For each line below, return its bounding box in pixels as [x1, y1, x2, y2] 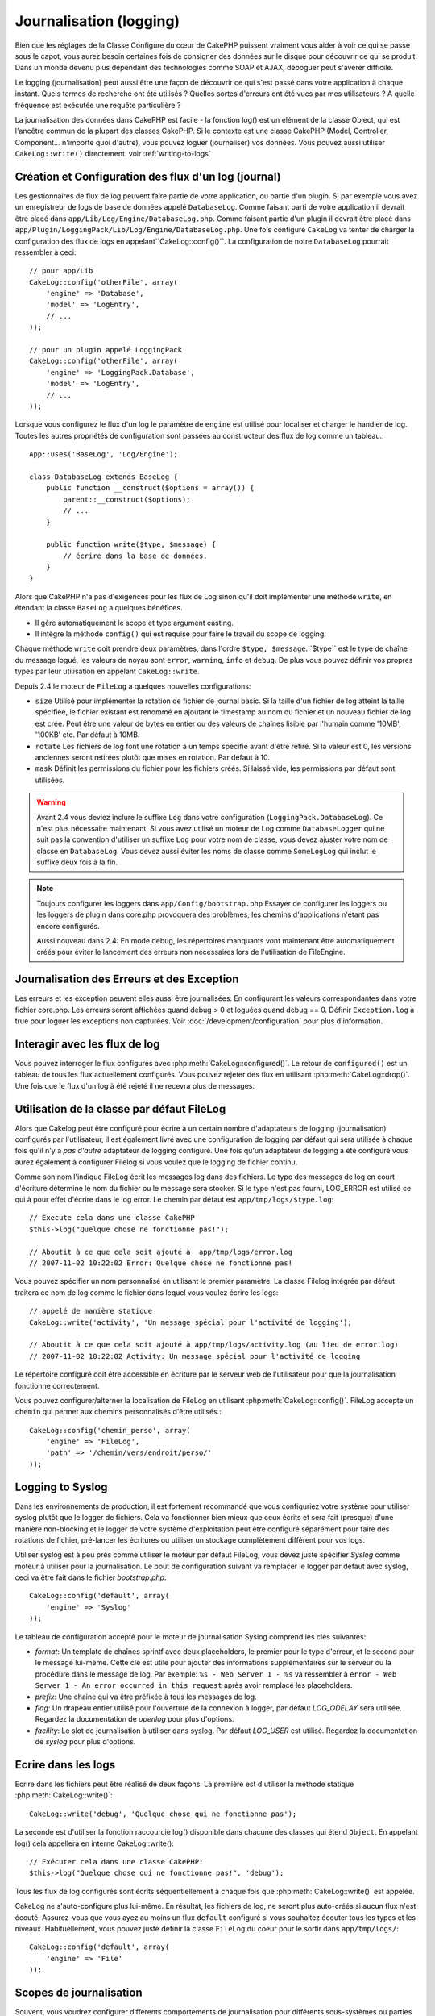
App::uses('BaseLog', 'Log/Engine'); [29, 450, 179, 459]
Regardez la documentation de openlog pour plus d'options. [35, 1714, 234, 1724]
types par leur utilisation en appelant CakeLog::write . [14, 666, 201, 677]
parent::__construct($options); [63, 494, 191, 504]
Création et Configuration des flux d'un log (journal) [14, 169, 281, 183]
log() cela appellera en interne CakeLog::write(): [14, 1839, 175, 1848]
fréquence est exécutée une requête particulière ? [14, 100, 181, 110]
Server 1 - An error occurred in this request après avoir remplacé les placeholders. [35, 1681, 353, 1690]
